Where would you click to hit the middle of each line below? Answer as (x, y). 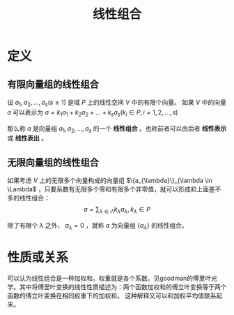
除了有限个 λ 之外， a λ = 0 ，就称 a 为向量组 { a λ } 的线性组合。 (97, 226)
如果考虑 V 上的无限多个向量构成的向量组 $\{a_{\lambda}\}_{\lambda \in (110, 181)
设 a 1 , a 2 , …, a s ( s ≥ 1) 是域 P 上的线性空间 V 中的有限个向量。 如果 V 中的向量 (117, 103)
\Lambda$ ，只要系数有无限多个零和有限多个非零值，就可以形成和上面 (108, 189)
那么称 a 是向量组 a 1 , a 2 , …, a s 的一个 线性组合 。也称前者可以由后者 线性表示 (117, 129)
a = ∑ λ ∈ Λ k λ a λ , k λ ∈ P (117, 210)
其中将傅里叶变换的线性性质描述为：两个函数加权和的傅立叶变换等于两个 (123, 286)
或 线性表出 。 (27, 138)
